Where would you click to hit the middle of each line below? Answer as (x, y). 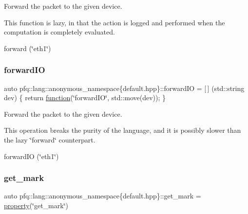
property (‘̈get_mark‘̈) (36, 205)
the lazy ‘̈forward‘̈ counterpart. (50, 139)
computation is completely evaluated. (59, 32)
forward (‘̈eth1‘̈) (28, 48)
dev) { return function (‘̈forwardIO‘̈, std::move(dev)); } (85, 98)
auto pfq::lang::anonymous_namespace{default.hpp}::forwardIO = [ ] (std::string (124, 88)
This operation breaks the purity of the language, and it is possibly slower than (123, 130)
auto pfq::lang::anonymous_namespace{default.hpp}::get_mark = (103, 196)
